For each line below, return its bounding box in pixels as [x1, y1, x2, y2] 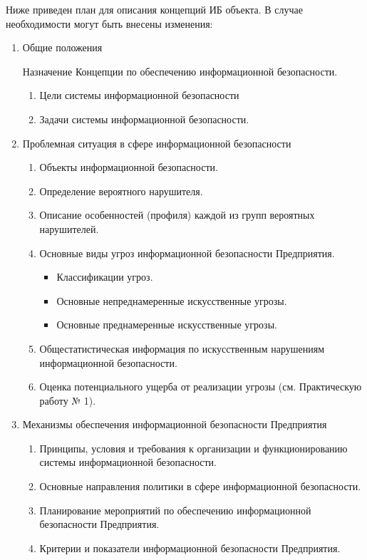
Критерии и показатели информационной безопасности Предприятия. [39, 540, 341, 555]
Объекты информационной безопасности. [39, 160, 218, 175]
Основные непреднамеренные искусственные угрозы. [56, 293, 287, 308]
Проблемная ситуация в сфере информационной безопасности [22, 135, 291, 150]
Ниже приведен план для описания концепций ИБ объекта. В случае [6, 2, 304, 16]
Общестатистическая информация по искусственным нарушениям [39, 341, 325, 356]
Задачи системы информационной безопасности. [39, 111, 249, 126]
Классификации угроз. [56, 269, 153, 284]
